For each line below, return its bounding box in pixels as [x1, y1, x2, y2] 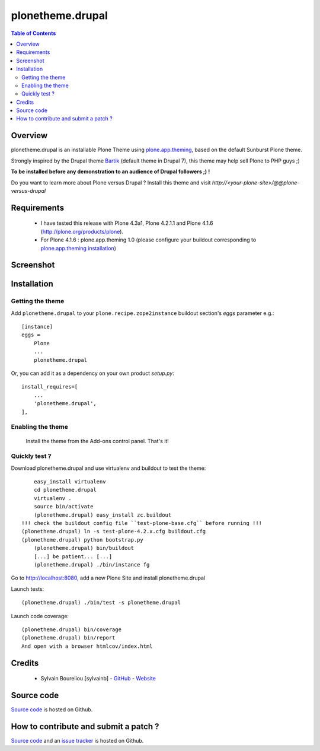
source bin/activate [33, 503, 94, 510]
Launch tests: [11, 585, 44, 593]
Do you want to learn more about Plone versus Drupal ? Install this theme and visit [11, 179, 211, 186]
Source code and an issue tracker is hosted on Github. [11, 737, 144, 744]
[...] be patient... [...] [33, 553, 113, 560]
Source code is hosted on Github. [11, 706, 93, 713]
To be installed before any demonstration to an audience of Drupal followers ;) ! [11, 168, 210, 175]
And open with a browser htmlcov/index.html [21, 642, 153, 650]
